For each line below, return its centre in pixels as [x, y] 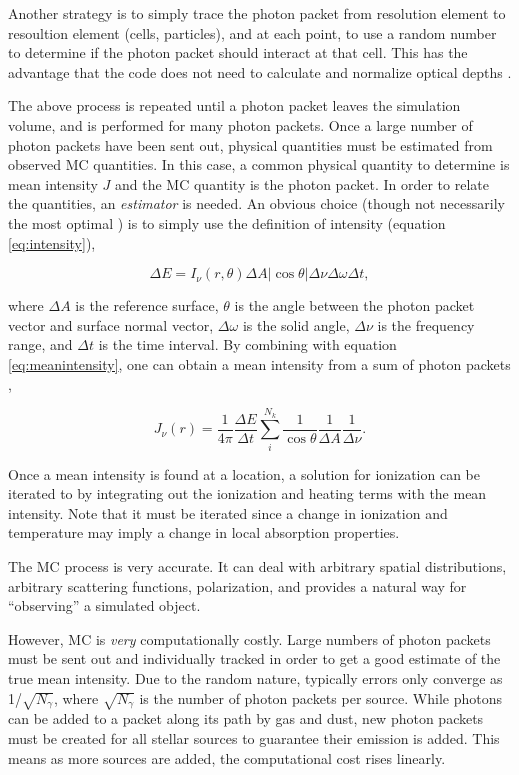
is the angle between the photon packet [354, 305]
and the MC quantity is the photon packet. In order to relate [302, 183]
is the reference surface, [147, 305]
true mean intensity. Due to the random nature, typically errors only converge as [255, 677]
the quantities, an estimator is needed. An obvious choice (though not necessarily [256, 203]
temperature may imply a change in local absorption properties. [204, 532]
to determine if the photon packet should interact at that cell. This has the [238, 52]
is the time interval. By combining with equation [247, 344]
